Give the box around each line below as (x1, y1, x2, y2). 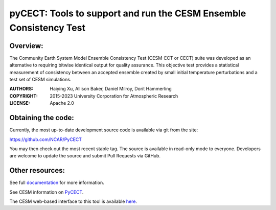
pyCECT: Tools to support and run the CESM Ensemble (9, 8, 246, 19)
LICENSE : (9, 100, 30, 106)
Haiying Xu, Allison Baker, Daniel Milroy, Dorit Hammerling (50, 86, 172, 92)
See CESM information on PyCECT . (9, 189, 84, 195)
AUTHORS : (9, 86, 34, 92)
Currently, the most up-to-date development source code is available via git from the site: (9, 127, 198, 133)
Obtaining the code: (9, 113, 74, 122)
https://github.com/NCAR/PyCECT (9, 136, 82, 143)
